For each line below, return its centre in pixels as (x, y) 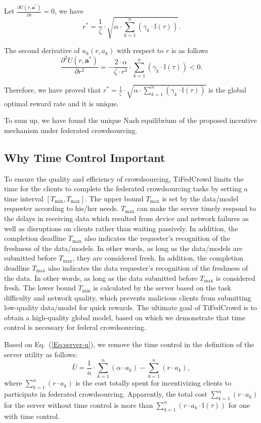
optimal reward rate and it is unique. (61, 103)
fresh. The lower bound (40, 288)
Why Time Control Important (85, 157)
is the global (227, 89)
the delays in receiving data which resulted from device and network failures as (126, 218)
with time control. (32, 416)
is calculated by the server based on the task (162, 288)
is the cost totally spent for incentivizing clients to (154, 383)
